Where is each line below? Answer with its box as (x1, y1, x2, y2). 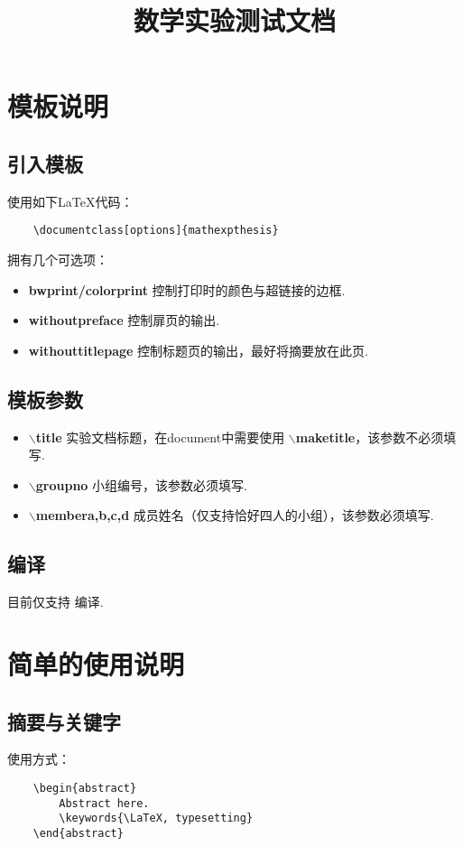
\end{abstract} (32, 826, 124, 840)
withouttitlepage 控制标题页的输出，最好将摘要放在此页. (28, 340, 368, 359)
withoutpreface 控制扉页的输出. (28, 311, 220, 330)
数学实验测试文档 (133, 2, 336, 39)
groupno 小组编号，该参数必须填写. (35, 475, 247, 494)
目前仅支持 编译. (7, 592, 104, 611)
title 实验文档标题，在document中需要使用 (35, 427, 285, 446)
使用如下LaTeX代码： (7, 191, 134, 210)
